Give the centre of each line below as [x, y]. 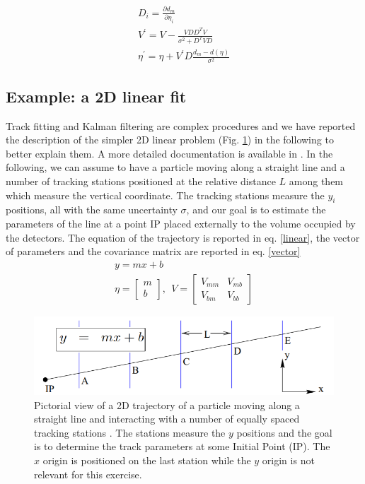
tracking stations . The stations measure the [130, 432]
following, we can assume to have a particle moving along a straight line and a [175, 167]
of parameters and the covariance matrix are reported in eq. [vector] [153, 251]
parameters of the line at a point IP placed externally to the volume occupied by [181, 224]
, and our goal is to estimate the [256, 209]
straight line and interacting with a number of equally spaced [167, 419]
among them [316, 181]
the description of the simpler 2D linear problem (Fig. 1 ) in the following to [170, 140]
